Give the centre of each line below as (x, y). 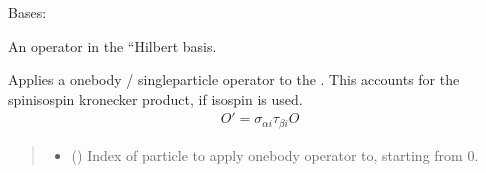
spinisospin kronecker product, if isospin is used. (155, 98)
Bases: (27, 12)
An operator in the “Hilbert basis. (112, 45)
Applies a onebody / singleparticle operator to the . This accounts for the (234, 79)
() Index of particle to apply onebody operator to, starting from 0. (275, 154)
